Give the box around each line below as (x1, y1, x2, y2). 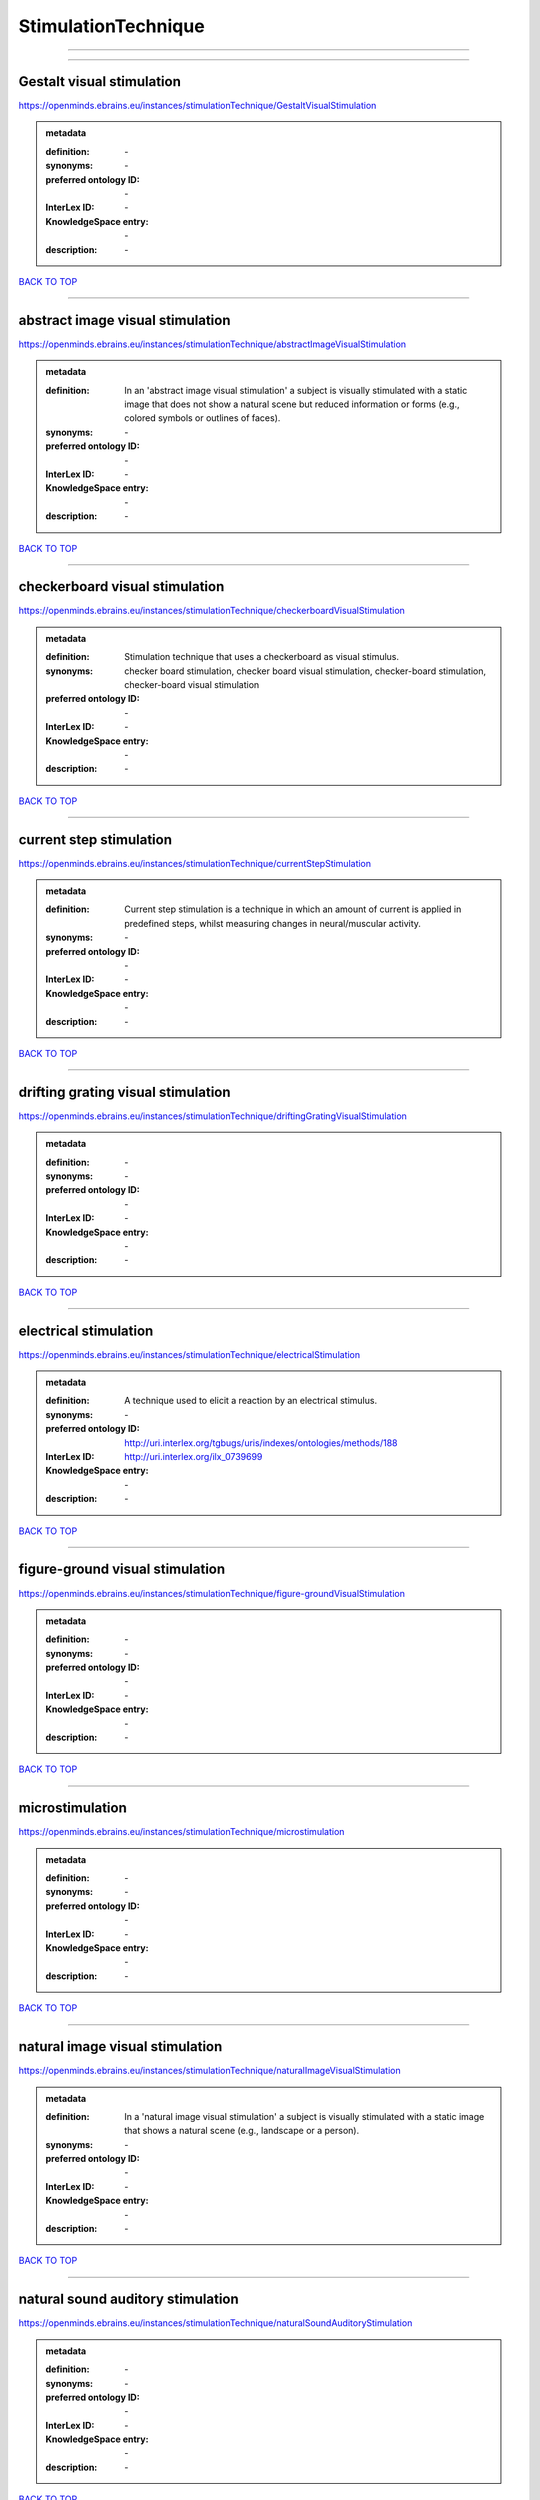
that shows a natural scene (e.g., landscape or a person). (124, 2125, 360, 2137)
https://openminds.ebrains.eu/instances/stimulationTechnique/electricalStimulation (18, 1348, 361, 1360)
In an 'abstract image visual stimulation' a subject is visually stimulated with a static (124, 384, 468, 396)
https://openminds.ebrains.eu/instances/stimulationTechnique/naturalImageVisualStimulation (18, 2065, 401, 2077)
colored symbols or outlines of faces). (124, 412, 281, 424)
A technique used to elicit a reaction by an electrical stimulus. (124, 1395, 378, 1407)
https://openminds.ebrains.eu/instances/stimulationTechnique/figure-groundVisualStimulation (18, 1587, 405, 1599)
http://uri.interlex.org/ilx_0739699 (124, 1451, 263, 1463)
